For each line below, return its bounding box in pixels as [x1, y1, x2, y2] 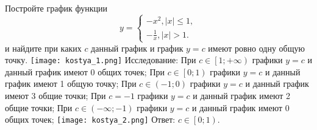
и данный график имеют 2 [193, 89, 290, 102]
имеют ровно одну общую [208, 41, 305, 54]
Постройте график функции [5, 2, 107, 14]
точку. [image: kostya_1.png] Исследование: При [5, 53, 196, 66]
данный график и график [91, 41, 183, 54]
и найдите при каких [5, 41, 82, 54]
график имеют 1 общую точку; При [5, 77, 137, 90]
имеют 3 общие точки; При [5, 89, 106, 102]
